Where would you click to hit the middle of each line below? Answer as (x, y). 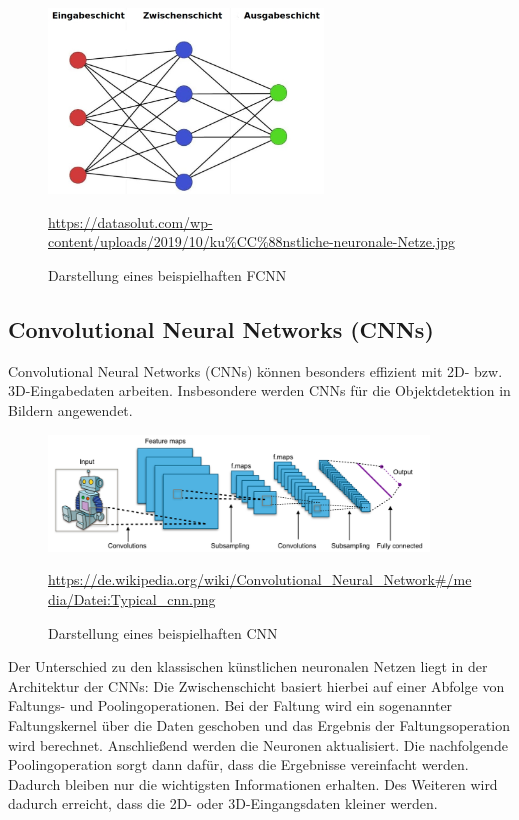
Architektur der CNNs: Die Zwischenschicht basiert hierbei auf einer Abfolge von (256, 685)
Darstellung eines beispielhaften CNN (163, 632)
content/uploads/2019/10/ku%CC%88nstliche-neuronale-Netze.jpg (251, 241)
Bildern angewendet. (70, 409)
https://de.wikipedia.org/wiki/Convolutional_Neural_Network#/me (260, 579)
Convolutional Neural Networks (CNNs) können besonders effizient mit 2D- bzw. (255, 370)
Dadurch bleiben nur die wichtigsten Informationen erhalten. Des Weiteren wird (253, 783)
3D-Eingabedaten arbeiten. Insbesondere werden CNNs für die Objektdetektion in (259, 390)
